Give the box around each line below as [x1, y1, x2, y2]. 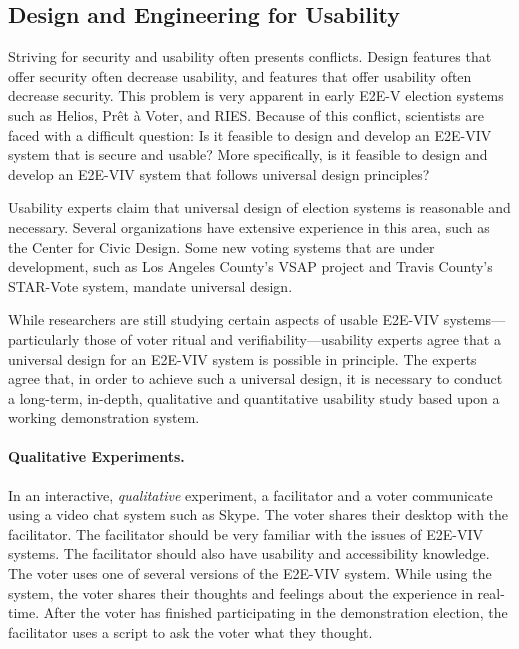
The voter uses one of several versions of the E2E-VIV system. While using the [8, 563, 492, 584]
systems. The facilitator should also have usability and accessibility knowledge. [8, 543, 490, 564]
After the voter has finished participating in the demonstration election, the [43, 602, 508, 623]
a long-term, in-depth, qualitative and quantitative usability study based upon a [8, 387, 500, 408]
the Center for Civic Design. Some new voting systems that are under [8, 236, 435, 257]
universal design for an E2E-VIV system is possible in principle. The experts [8, 348, 477, 369]
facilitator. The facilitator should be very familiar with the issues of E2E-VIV [8, 523, 483, 544]
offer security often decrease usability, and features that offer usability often [8, 65, 472, 86]
